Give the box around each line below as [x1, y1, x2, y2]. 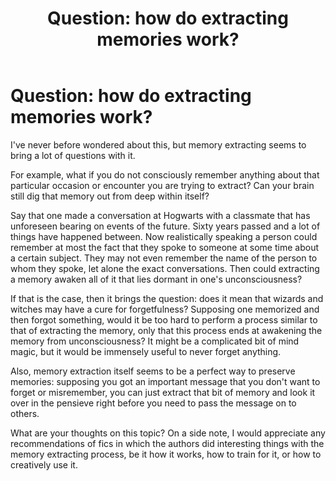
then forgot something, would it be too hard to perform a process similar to [10, 313, 318, 326]
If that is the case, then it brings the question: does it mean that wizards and [10, 292, 324, 304]
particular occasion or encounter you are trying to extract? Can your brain [10, 179, 315, 191]
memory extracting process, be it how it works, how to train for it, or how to [10, 448, 322, 460]
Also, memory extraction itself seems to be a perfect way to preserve [10, 365, 296, 377]
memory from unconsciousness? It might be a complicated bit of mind [10, 335, 300, 347]
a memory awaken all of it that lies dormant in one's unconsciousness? [10, 273, 303, 285]
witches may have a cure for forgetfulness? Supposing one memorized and [10, 303, 320, 315]
